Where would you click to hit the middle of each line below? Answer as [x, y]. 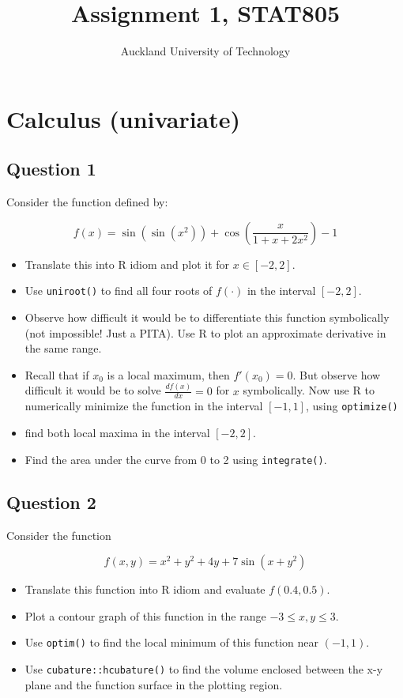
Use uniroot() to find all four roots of [119, 291]
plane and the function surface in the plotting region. [154, 684]
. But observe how [337, 374]
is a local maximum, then [168, 374]
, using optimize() [352, 406]
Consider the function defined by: [87, 202]
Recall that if [57, 374]
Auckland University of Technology [205, 51]
